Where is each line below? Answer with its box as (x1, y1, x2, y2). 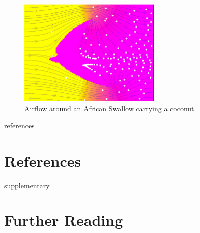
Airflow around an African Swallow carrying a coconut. (24, 103, 196, 114)
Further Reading (4, 210, 123, 230)
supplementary (4, 179, 50, 190)
